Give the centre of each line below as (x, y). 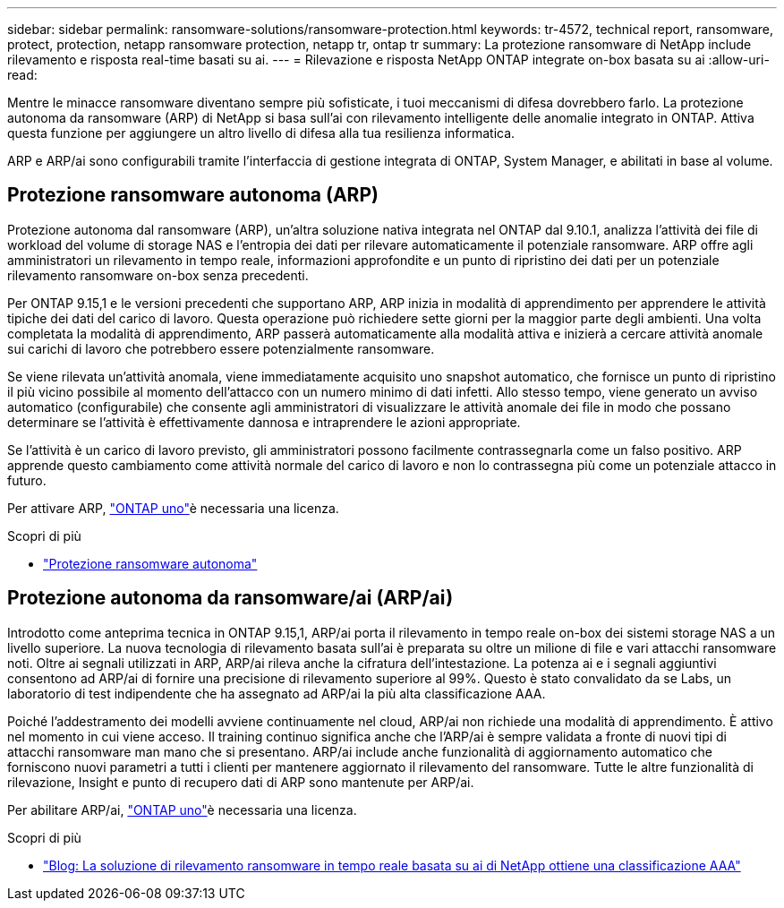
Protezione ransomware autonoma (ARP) (193, 195)
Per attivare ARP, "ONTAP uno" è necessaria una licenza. (173, 508)
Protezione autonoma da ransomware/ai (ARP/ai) (230, 598)
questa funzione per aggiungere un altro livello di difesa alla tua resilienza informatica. (261, 133)
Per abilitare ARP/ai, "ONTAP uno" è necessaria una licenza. (182, 809)
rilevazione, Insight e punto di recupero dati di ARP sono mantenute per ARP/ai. (241, 782)
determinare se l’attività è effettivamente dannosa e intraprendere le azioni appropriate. (264, 422)
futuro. (27, 480)
